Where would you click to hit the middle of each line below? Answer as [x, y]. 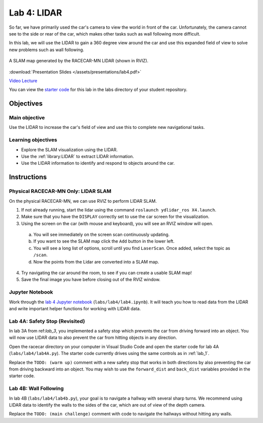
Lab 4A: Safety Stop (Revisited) [47, 321]
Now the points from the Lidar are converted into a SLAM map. [96, 262]
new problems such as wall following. [47, 50]
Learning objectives [33, 140]
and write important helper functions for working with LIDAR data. [75, 308]
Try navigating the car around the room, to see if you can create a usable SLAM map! [106, 273]
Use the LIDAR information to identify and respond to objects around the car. [98, 163]
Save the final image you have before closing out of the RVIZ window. [91, 280]
